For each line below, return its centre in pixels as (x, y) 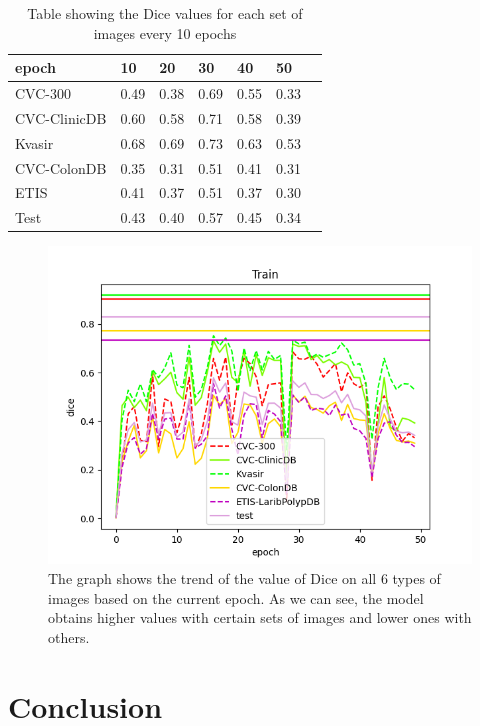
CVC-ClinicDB (61, 117)
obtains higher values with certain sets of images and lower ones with (260, 617)
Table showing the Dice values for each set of (165, 13)
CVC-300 (43, 93)
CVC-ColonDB (61, 167)
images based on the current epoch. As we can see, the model (236, 597)
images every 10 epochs (165, 32)
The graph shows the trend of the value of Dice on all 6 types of (244, 577)
